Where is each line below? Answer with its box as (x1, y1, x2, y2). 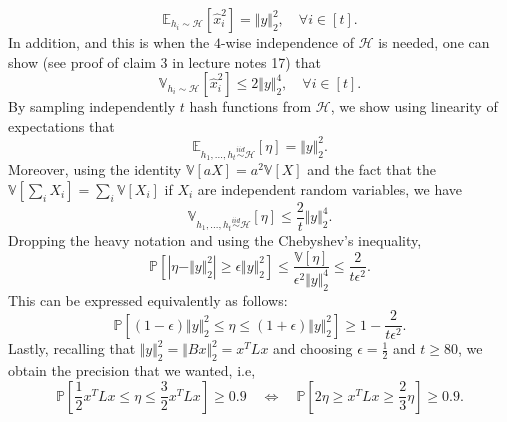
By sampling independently (8, 96, 176, 117)
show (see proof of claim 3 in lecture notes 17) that (8, 51, 321, 72)
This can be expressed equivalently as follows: (8, 289, 288, 310)
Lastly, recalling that (8, 338, 136, 359)
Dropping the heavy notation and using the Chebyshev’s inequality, (8, 229, 422, 250)
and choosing (273, 338, 353, 359)
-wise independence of (220, 32, 354, 52)
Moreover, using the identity (8, 159, 182, 180)
